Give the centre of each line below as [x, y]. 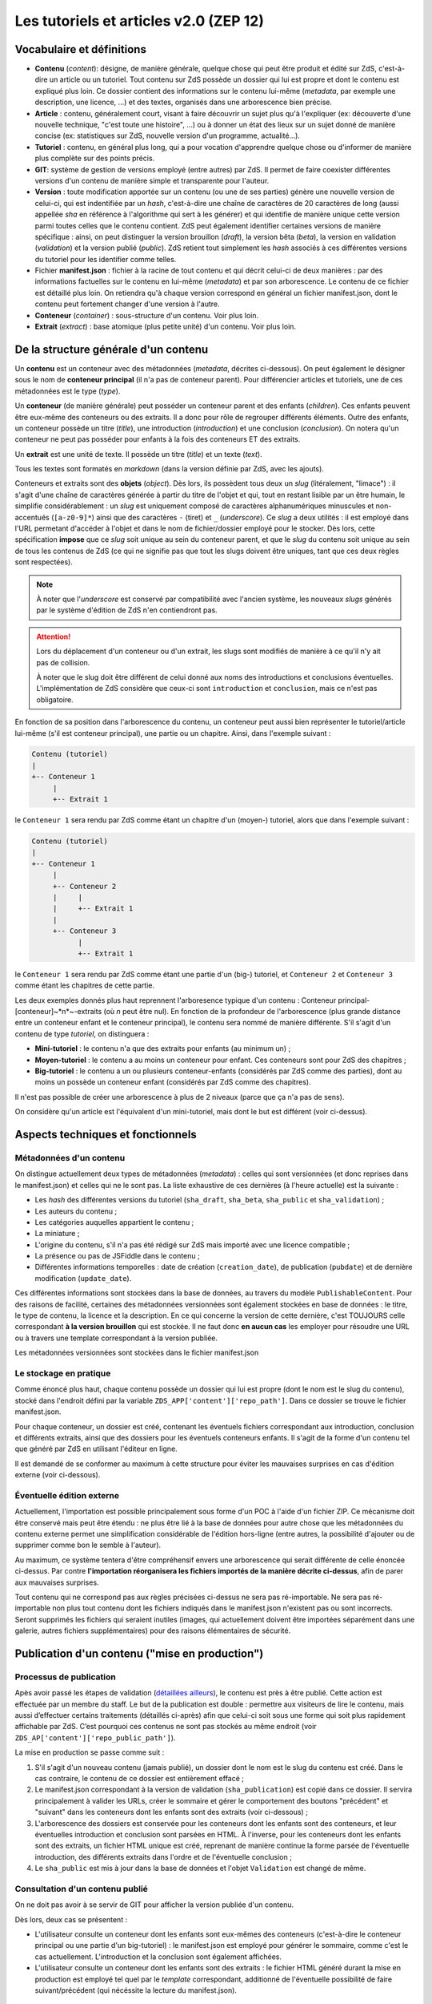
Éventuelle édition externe [67, 1495]
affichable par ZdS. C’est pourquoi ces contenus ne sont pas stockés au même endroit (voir [166, 1727]
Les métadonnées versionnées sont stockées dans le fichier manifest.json [137, 1353]
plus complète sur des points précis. [95, 158]
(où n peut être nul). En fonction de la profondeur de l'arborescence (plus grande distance [252, 1012]
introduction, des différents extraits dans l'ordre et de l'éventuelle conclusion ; [163, 1857]
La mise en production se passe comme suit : [90, 1752]
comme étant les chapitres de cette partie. [85, 985]
